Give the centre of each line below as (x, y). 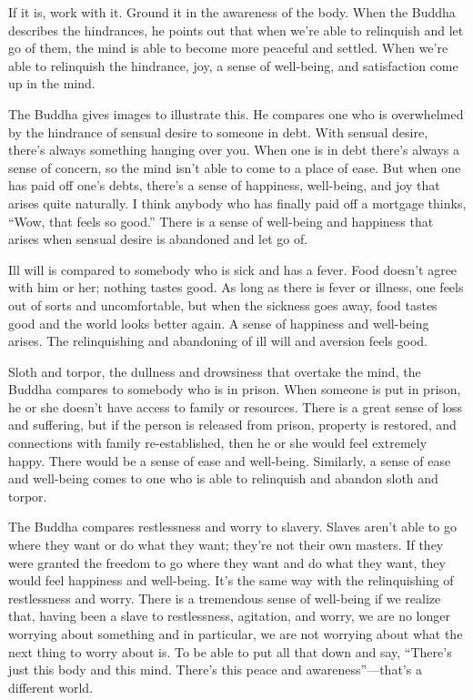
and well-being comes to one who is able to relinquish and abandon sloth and (223, 478)
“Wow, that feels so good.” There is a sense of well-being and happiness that (221, 221)
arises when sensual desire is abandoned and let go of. (158, 239)
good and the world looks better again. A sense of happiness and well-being (219, 323)
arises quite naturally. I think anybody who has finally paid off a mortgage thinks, (237, 203)
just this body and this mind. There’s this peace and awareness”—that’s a (215, 670)
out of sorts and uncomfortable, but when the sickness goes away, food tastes (223, 304)
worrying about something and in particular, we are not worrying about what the (236, 634)
